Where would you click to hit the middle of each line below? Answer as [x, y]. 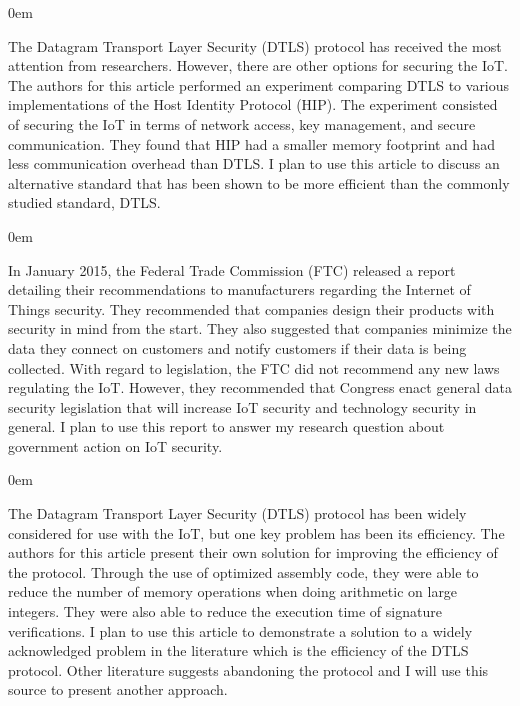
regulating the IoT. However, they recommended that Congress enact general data [260, 387]
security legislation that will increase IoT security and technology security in [242, 406]
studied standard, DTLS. [84, 202]
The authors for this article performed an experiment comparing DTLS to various [259, 84]
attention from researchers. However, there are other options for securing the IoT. [258, 65]
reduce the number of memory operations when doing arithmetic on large [233, 591]
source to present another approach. [118, 689]
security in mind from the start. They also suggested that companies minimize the [260, 328]
